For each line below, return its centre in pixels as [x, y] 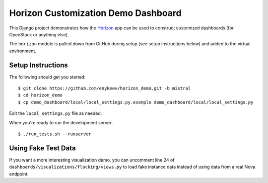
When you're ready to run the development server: [61, 122]
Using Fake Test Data [43, 148]
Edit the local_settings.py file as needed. [56, 113]
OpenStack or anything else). [39, 34]
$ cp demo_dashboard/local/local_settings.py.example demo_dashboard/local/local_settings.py [136, 102]
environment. [23, 51]
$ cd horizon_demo [40, 95]
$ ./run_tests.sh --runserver [55, 134]
